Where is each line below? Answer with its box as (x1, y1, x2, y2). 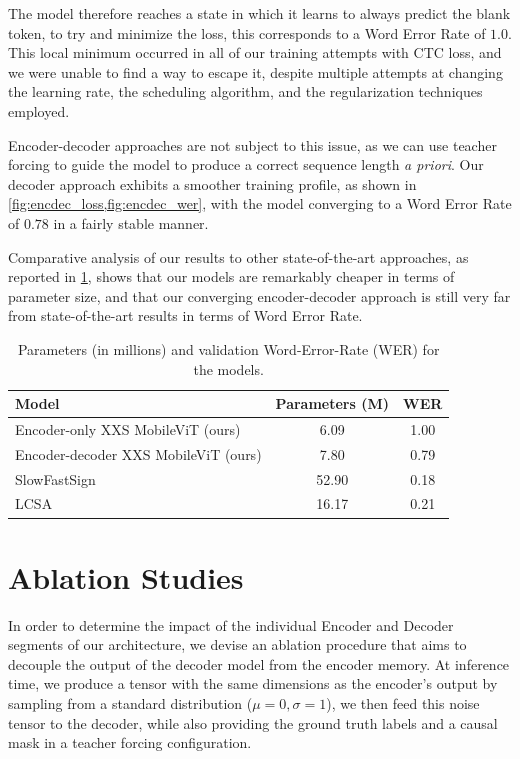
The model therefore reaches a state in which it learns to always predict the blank (8, 3, 511, 23)
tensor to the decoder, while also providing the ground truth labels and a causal (8, 712, 498, 733)
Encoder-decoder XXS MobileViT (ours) (15, 443, 262, 464)
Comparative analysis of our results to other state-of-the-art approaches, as (8, 246, 469, 267)
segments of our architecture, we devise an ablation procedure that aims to (8, 634, 467, 655)
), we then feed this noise (326, 693, 480, 714)
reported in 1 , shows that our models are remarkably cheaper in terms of (8, 266, 455, 287)
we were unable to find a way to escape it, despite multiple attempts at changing (8, 61, 503, 82)
